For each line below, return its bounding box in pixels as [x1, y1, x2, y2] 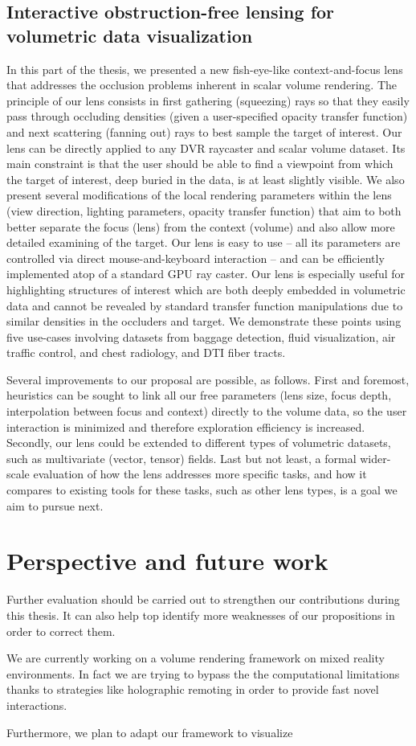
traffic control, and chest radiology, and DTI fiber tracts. [6, 344, 286, 361]
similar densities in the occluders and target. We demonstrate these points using [6, 313, 402, 330]
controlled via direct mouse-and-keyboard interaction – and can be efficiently [6, 249, 385, 266]
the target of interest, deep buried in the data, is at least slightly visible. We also [6, 170, 405, 187]
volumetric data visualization [6, 23, 253, 47]
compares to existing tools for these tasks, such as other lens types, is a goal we [6, 482, 398, 498]
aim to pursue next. [6, 497, 104, 514]
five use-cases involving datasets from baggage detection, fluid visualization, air [6, 328, 396, 345]
